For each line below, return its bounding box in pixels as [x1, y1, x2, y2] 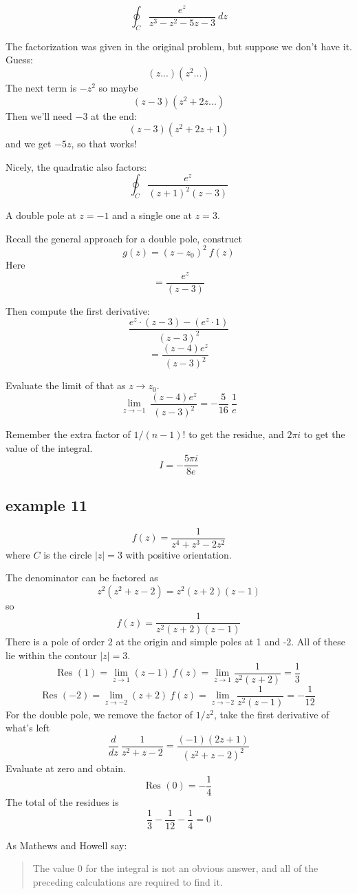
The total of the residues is [6, 795, 119, 809]
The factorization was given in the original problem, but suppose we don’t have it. [6, 39, 352, 53]
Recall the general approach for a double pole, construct [6, 231, 242, 245]
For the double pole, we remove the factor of [6, 707, 193, 721]
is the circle [43, 547, 92, 561]
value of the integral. [6, 440, 93, 455]
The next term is [6, 80, 77, 94]
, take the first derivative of [214, 707, 329, 721]
